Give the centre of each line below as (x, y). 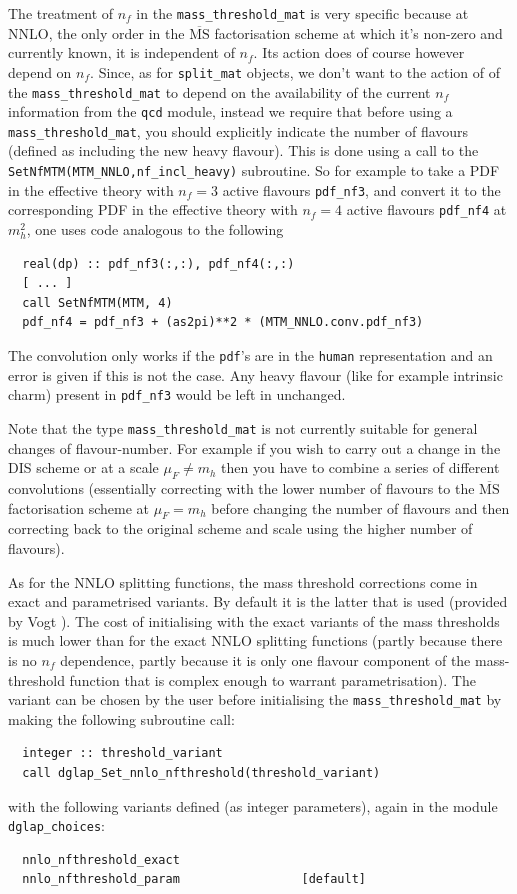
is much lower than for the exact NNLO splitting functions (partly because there (255, 640)
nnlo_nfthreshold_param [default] (194, 879)
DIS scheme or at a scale (83, 467)
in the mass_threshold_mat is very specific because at (302, 13)
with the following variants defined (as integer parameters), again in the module (253, 805)
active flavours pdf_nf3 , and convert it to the (361, 189)
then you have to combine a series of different (360, 467)
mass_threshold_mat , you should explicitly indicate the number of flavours (238, 130)
